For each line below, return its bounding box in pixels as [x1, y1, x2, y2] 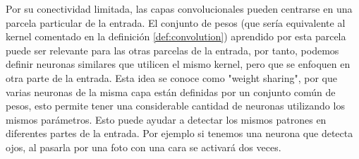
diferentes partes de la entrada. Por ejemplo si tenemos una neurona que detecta [6, 126, 353, 141]
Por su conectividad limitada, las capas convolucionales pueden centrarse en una [6, 1, 353, 16]
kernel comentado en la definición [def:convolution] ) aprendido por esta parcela [6, 29, 346, 44]
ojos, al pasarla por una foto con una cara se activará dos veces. [6, 139, 281, 154]
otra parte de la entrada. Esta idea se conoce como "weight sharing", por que [6, 70, 337, 85]
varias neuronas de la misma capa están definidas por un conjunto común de [6, 84, 336, 99]
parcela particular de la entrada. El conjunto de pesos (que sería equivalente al [6, 15, 346, 30]
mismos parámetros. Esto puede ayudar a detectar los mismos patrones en [6, 112, 327, 126]
